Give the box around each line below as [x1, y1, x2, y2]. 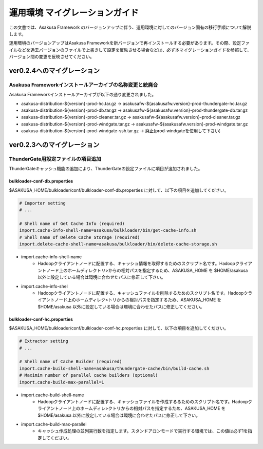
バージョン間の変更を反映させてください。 [9, 54, 94, 60]
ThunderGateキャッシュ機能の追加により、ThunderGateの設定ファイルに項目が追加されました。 [9, 166, 203, 172]
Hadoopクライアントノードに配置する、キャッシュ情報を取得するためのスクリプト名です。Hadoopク [38, 261, 240, 266]
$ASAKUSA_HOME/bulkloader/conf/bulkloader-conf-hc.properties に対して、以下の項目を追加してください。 [9, 325, 229, 331]
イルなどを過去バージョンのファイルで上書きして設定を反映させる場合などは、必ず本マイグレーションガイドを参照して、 [9, 47, 252, 53]
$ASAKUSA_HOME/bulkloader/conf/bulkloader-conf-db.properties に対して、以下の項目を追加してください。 [9, 187, 229, 193]
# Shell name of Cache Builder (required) [19, 359, 122, 365]
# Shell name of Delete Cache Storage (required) [19, 234, 140, 240]
